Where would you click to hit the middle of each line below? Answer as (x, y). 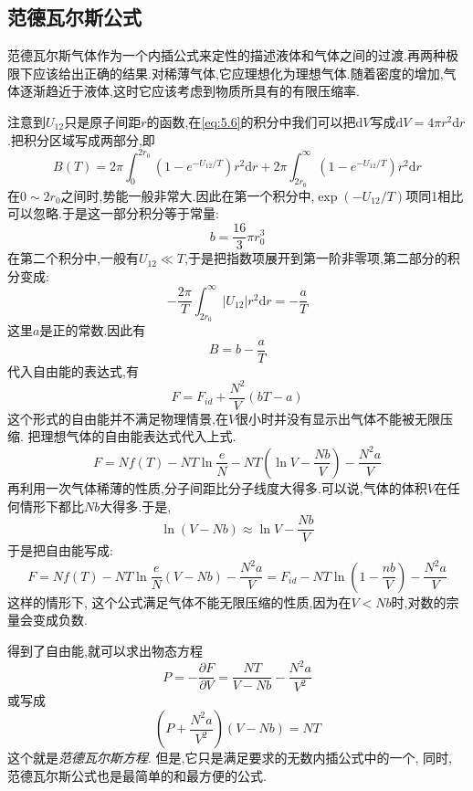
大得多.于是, (136, 506)
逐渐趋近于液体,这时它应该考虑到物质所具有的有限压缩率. (189, 91)
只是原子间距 (103, 121)
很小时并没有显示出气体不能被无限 (338, 418)
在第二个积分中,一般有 (73, 258)
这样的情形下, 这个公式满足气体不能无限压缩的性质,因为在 (179, 601)
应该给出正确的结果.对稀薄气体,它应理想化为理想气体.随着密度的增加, (238, 73)
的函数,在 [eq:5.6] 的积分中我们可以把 (251, 121)
